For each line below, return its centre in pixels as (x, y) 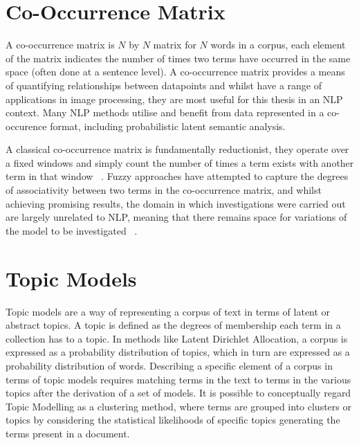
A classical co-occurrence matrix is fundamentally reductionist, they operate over (177, 149)
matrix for (175, 45)
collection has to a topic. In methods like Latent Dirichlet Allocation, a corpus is (177, 338)
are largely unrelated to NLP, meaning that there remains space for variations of (176, 217)
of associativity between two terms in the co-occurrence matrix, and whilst (164, 190)
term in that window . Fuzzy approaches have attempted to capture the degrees (177, 176)
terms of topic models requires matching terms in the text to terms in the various (178, 379)
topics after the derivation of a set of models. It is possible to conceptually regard (178, 393)
